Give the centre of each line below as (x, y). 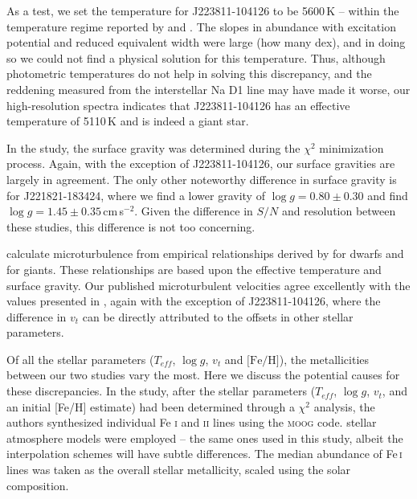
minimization (352, 147)
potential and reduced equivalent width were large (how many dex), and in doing (206, 42)
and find (388, 195)
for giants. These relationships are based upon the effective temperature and (194, 269)
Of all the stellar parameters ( (80, 359)
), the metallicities (324, 359)
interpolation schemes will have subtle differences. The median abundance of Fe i (204, 454)
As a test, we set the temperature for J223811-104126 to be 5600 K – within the (203, 10)
